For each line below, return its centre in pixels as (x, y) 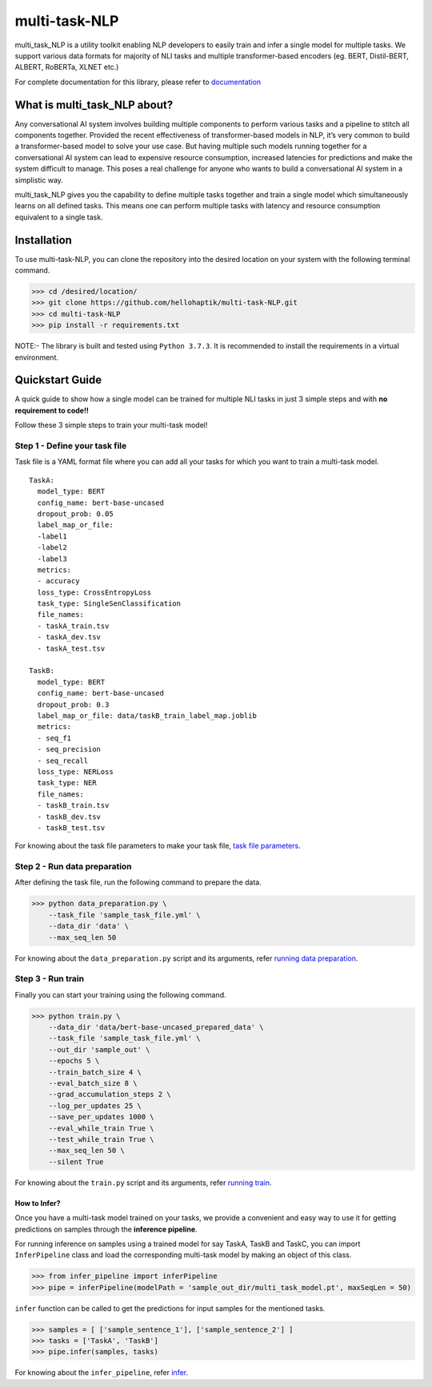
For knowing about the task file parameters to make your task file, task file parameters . (158, 846)
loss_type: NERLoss (75, 772)
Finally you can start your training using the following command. (120, 994)
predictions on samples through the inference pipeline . (106, 1229)
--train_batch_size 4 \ (95, 1072)
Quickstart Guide (58, 380)
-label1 (52, 536)
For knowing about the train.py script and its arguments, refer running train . (143, 1183)
